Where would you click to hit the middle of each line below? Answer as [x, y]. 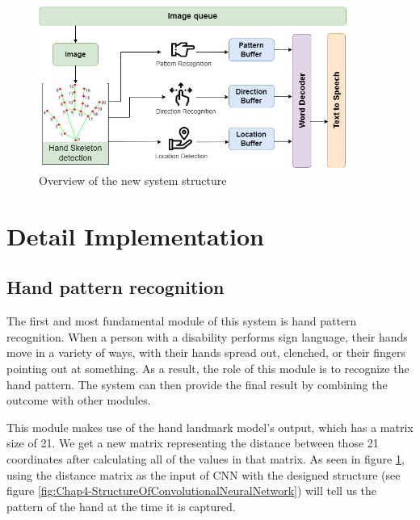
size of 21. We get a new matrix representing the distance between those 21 [193, 443]
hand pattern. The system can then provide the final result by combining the [197, 384]
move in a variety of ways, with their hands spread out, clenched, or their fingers [206, 352]
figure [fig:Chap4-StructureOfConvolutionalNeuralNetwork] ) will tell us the [192, 491]
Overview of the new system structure [133, 180]
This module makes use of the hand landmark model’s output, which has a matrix [210, 427]
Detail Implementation [136, 235]
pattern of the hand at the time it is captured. [121, 506]
